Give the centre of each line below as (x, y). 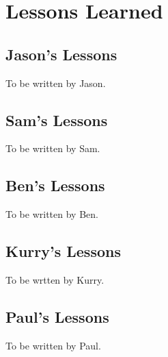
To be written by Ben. (52, 214)
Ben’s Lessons (55, 185)
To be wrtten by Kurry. (55, 279)
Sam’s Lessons (57, 120)
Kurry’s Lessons (63, 251)
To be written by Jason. (56, 83)
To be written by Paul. (53, 345)
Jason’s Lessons (61, 54)
